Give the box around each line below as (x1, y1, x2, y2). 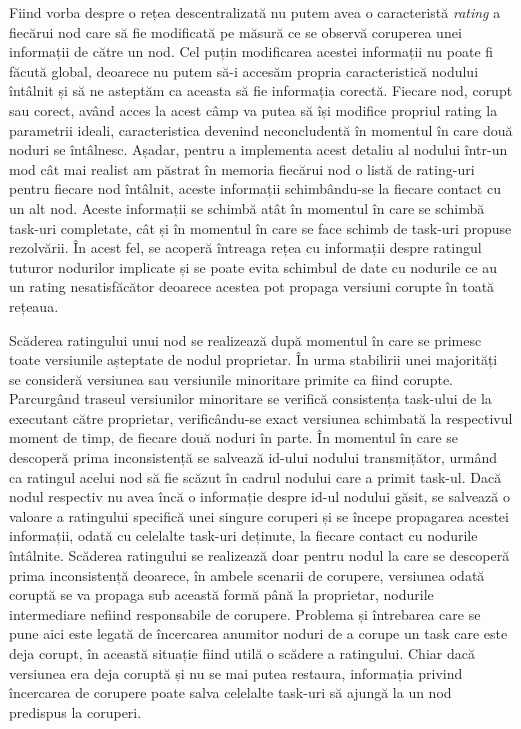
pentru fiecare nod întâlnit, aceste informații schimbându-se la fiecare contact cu (9, 178, 501, 199)
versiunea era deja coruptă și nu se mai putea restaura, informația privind (9, 662, 463, 683)
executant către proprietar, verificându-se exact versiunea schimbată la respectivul (9, 407, 513, 428)
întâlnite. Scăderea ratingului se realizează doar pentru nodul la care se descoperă (9, 545, 510, 566)
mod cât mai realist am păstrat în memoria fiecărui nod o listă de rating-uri (9, 158, 475, 179)
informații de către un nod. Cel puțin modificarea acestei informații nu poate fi (9, 41, 494, 62)
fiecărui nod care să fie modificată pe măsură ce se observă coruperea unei (9, 21, 462, 42)
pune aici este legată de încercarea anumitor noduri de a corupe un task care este (9, 623, 508, 644)
